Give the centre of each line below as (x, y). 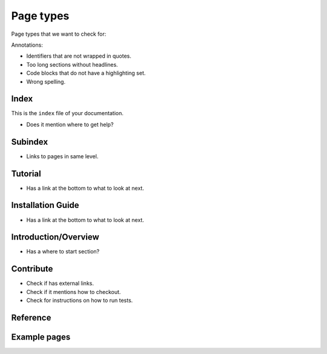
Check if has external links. (60, 283)
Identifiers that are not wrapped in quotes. (79, 56)
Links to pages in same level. (62, 156)
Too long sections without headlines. (72, 64)
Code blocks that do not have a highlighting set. (86, 73)
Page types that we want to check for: (59, 34)
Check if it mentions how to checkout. (74, 292)
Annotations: (27, 45)
